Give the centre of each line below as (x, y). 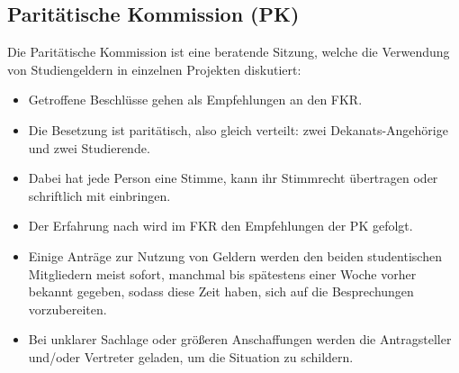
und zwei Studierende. (89, 147)
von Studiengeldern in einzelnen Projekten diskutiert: (154, 69)
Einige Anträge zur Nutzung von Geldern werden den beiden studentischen (235, 255)
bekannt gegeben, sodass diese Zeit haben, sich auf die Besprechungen (221, 291)
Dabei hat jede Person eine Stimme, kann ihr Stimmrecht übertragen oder (233, 178)
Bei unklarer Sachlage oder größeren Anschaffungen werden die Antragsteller (240, 339)
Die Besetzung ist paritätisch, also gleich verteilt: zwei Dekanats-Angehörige (238, 129)
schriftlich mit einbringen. (99, 195)
